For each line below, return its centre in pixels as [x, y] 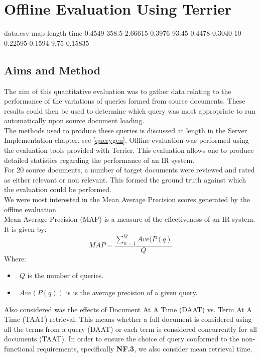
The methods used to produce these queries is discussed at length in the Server [126, 130]
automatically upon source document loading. [74, 120]
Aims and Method [52, 70]
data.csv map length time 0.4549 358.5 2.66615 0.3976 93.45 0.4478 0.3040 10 [123, 33]
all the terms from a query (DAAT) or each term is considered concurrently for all [130, 329]
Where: [15, 258]
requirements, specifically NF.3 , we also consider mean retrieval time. [145, 348]
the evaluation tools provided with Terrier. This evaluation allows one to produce [129, 150]
